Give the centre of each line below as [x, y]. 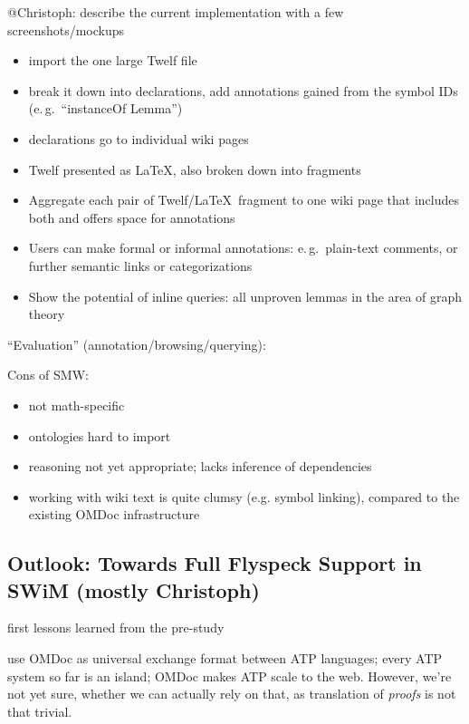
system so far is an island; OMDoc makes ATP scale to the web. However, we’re [230, 676]
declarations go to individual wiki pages [139, 138]
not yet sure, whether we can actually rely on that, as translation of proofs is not [232, 694]
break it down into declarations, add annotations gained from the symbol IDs [243, 90]
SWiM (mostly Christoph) [134, 589]
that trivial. [40, 711]
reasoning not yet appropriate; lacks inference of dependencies [200, 466]
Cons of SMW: [48, 375]
